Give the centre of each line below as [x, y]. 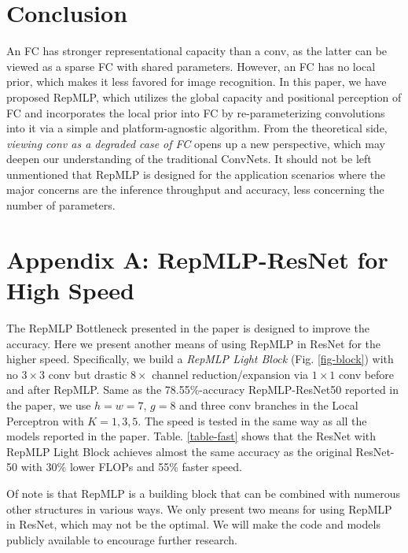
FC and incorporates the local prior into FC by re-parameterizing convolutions [196, 112]
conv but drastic [88, 374]
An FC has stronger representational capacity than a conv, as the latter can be [197, 51]
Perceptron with [45, 420]
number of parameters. [61, 205]
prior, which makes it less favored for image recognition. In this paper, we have [197, 82]
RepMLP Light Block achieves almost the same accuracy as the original [179, 451]
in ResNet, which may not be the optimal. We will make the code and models [193, 524]
